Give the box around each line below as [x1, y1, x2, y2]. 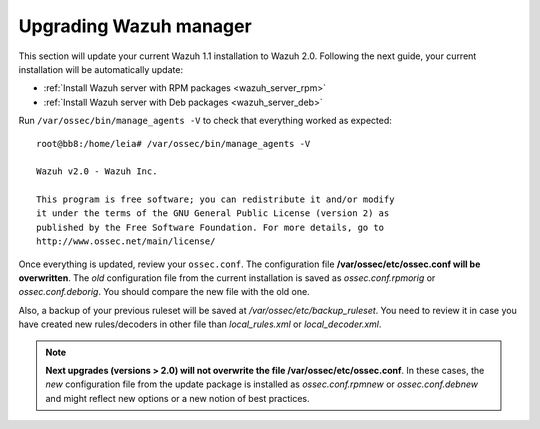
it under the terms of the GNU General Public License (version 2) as [36, 208, 390, 219]
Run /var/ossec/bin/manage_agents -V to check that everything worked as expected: [18, 115, 392, 127]
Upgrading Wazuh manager [18, 15, 252, 37]
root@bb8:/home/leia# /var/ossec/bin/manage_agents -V [36, 138, 311, 149]
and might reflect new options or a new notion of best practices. [45, 392, 310, 404]
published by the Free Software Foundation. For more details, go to [36, 221, 385, 233]
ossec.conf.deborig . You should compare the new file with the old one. [18, 286, 310, 298]
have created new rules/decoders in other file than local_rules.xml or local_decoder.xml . [18, 318, 382, 330]
